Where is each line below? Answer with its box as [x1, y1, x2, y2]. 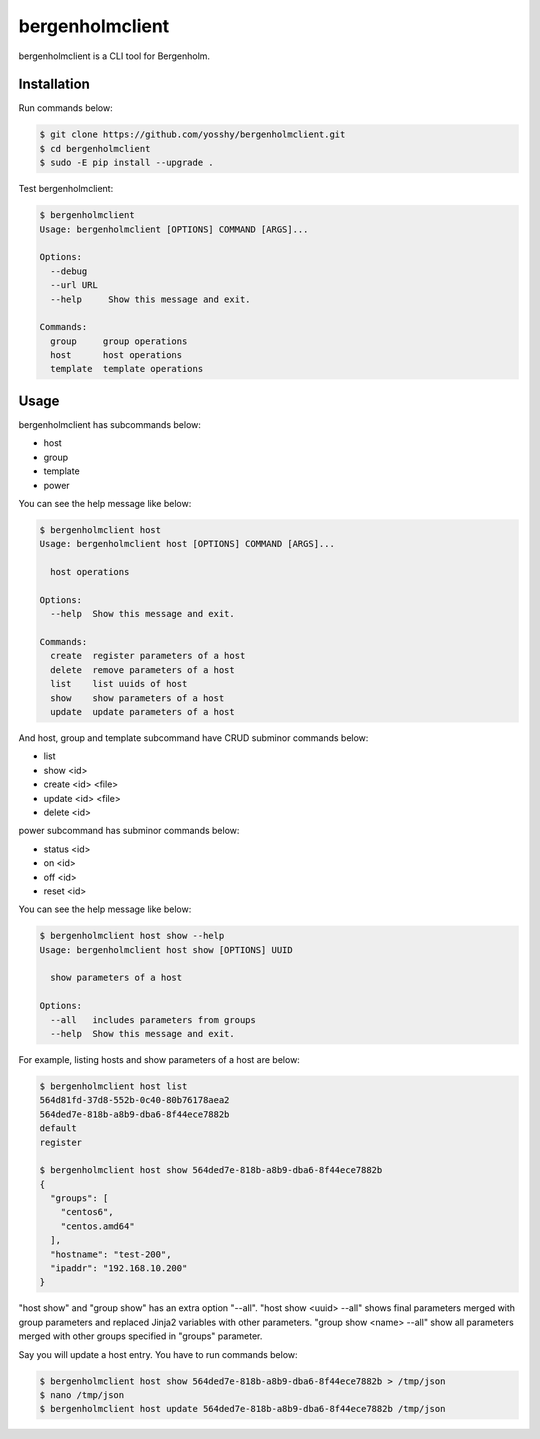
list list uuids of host [50, 678, 188, 690]
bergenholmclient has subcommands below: [18, 418, 202, 430]
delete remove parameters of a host [50, 664, 235, 675]
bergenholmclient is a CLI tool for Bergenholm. [18, 50, 210, 62]
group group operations [50, 335, 188, 347]
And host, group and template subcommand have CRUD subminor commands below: [18, 731, 369, 744]
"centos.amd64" [60, 1220, 135, 1232]
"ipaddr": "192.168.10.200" [50, 1263, 188, 1274]
